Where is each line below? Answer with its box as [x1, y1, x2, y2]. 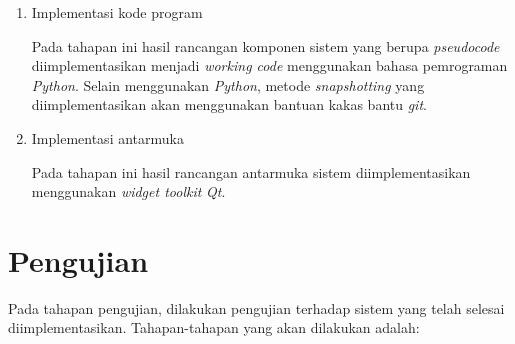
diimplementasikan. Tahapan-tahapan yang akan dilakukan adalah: [8, 317, 420, 338]
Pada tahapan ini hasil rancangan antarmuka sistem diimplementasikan [31, 161, 471, 182]
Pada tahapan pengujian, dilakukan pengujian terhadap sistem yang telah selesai [8, 297, 505, 318]
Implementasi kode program [31, 2, 203, 22]
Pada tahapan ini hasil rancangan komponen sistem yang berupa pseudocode [31, 35, 500, 56]
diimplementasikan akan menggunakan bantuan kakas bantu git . [31, 94, 427, 115]
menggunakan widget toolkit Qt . [31, 181, 226, 202]
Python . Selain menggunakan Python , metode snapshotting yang [31, 74, 425, 95]
